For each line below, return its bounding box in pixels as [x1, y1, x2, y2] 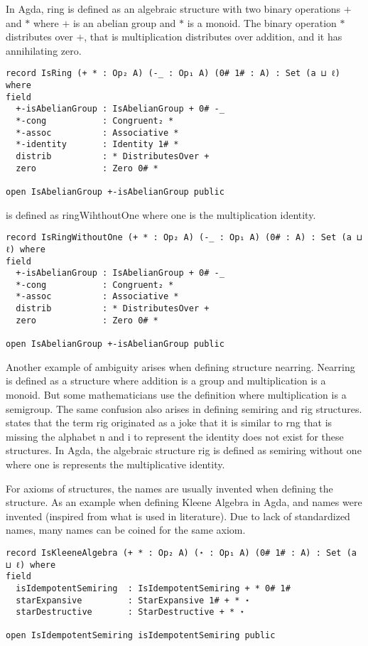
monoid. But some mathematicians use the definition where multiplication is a [6, 387, 347, 402]
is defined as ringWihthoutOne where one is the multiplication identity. [6, 207, 316, 222]
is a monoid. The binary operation [187, 15, 337, 30]
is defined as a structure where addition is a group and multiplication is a [6, 373, 326, 388]
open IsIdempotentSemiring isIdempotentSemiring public [6, 630, 276, 641]
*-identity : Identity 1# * [16, 139, 179, 150]
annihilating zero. [6, 43, 82, 58]
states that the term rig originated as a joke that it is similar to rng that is [6, 415, 332, 430]
